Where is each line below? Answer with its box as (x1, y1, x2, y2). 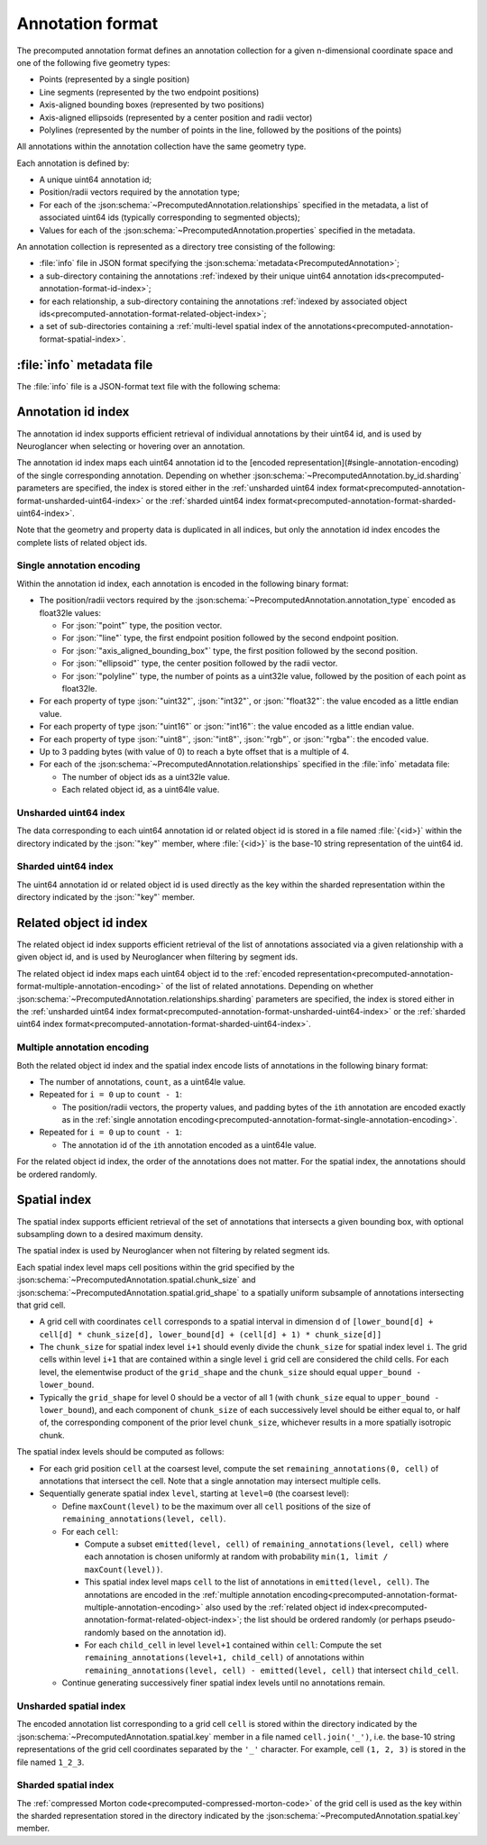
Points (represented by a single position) (39, 74, 190, 85)
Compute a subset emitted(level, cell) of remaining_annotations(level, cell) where (84, 1538, 450, 1549)
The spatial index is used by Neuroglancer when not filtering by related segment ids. (16, 1245, 331, 1256)
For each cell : (61, 1526, 119, 1537)
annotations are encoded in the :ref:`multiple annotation (84, 1589, 291, 1600)
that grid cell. (16, 1299, 67, 1310)
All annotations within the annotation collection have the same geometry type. (16, 141, 307, 152)
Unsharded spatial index (16, 1700, 126, 1712)
